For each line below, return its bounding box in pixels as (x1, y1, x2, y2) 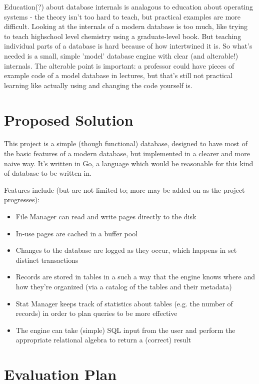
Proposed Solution (4, 109, 133, 130)
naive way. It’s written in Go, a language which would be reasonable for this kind (4, 158, 253, 168)
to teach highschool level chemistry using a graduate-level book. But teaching (4, 31, 241, 41)
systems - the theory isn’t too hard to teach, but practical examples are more (4, 11, 241, 22)
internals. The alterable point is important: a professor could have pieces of (4, 60, 234, 71)
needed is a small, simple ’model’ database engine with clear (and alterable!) (4, 50, 238, 61)
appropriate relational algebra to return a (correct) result (15, 334, 191, 345)
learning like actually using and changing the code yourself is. (4, 80, 192, 90)
